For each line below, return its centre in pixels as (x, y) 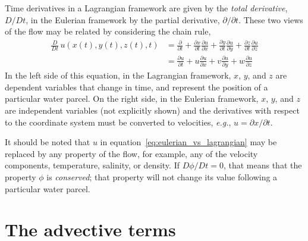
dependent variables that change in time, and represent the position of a (136, 87)
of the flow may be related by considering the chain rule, (108, 31)
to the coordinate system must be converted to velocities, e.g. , (118, 122)
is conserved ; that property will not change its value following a (162, 177)
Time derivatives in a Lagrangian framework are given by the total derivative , (146, 8)
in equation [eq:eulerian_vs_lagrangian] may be (188, 142)
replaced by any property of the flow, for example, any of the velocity (131, 153)
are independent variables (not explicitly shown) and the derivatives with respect (152, 110)
